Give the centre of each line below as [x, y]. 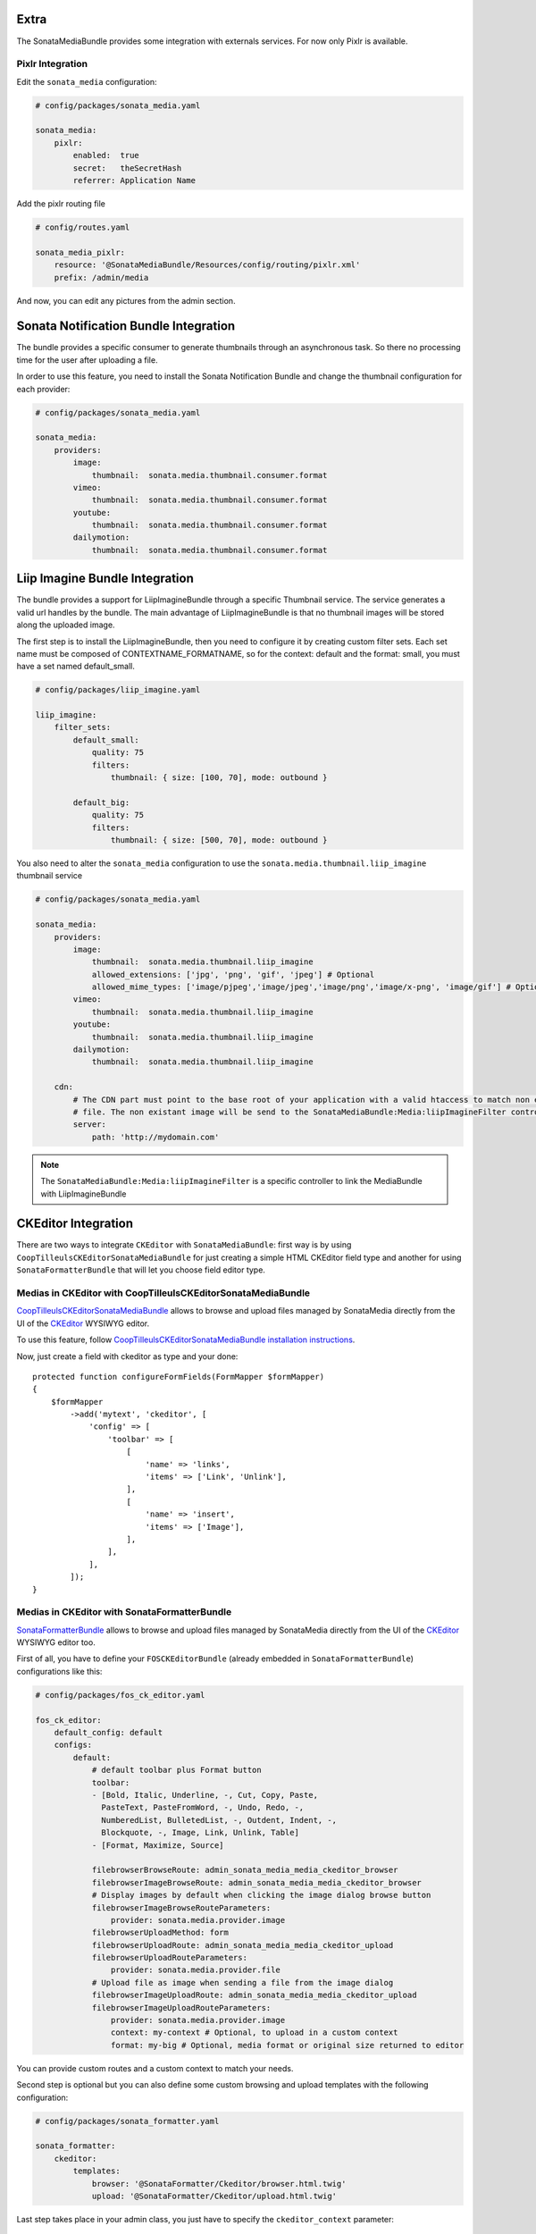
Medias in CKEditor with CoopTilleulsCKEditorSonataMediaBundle [163, 1293]
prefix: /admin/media [101, 277]
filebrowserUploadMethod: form [160, 1933]
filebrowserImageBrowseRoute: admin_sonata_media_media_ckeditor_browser [256, 1882]
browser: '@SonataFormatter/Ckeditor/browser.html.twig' [219, 2184]
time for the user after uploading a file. [87, 360]
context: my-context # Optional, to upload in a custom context [254, 2032]
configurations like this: [59, 1671]
